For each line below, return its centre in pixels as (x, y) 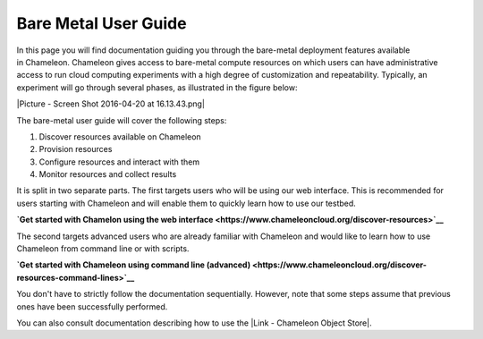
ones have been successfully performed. (92, 306)
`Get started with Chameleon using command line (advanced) (133, 265)
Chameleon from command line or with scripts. (103, 249)
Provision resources (76, 149)
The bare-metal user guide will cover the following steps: (122, 120)
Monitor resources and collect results (108, 174)
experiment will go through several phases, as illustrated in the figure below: (157, 87)
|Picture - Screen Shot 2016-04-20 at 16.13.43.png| (111, 104)
